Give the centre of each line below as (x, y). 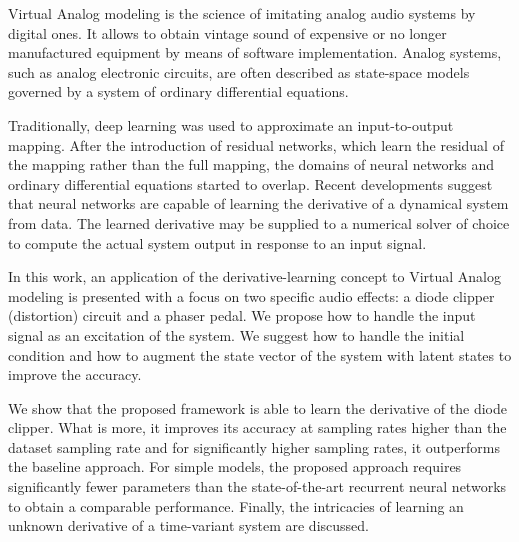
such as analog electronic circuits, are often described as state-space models (239, 71)
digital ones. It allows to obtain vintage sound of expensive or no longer (227, 32)
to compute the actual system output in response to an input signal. (217, 242)
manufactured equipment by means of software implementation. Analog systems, (255, 52)
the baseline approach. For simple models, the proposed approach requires (235, 466)
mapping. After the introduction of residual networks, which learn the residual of (256, 144)
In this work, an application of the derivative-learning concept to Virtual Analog (254, 276)
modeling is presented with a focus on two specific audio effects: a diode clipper (251, 295)
